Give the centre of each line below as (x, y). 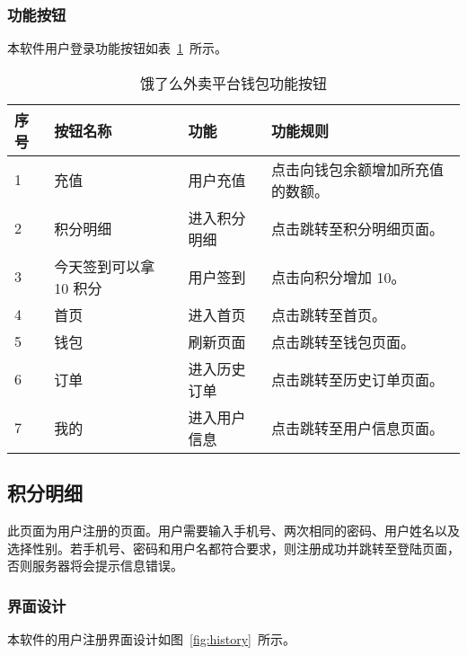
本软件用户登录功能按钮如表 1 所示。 (117, 48)
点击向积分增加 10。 (339, 277)
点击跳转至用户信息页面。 (358, 428)
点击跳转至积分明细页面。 (358, 228)
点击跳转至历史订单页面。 (358, 379)
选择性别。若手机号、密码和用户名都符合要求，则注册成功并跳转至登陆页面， (233, 548)
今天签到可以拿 (105, 266)
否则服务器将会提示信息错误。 (95, 566)
